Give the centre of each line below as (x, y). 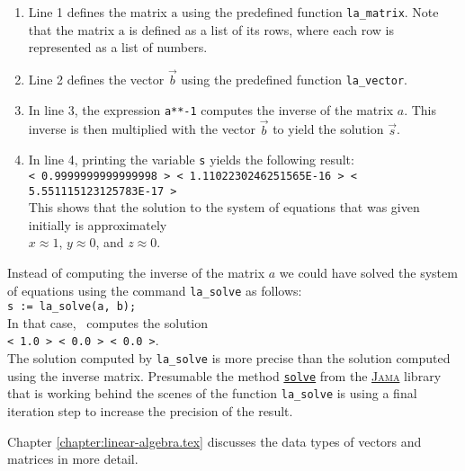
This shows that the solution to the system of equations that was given (224, 207)
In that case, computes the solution (108, 322)
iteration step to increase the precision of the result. (150, 411)
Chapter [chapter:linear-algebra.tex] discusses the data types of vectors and (215, 441)
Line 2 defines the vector (96, 80)
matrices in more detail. (73, 459)
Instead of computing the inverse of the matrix (136, 272)
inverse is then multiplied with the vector (142, 129)
